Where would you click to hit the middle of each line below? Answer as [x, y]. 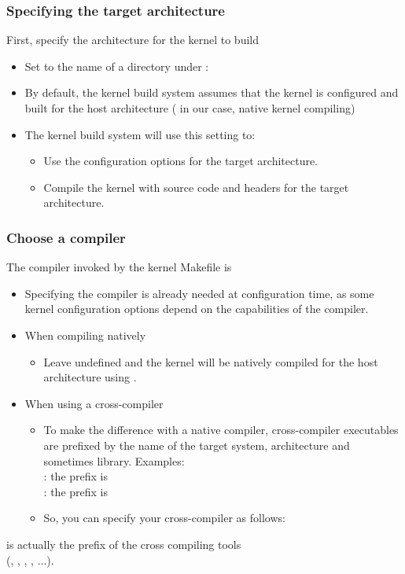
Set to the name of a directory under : [117, 66]
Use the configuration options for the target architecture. [181, 161]
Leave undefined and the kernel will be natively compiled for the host [211, 361]
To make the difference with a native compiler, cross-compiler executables [221, 430]
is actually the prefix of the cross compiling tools [124, 544]
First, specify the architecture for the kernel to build [133, 40]
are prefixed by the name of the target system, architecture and [197, 445]
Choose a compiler [66, 237]
